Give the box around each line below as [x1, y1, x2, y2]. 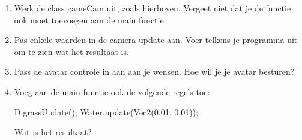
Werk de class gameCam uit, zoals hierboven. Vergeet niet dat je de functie [14, 2, 291, 14]
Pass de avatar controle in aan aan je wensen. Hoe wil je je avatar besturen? [14, 65, 295, 78]
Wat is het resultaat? [14, 126, 92, 138]
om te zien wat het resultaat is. [14, 45, 129, 57]
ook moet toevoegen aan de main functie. [14, 13, 166, 26]
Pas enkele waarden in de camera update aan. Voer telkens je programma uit [14, 34, 298, 46]
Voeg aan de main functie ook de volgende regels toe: [14, 85, 210, 98]
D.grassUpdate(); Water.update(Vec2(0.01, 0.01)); [14, 105, 198, 118]
